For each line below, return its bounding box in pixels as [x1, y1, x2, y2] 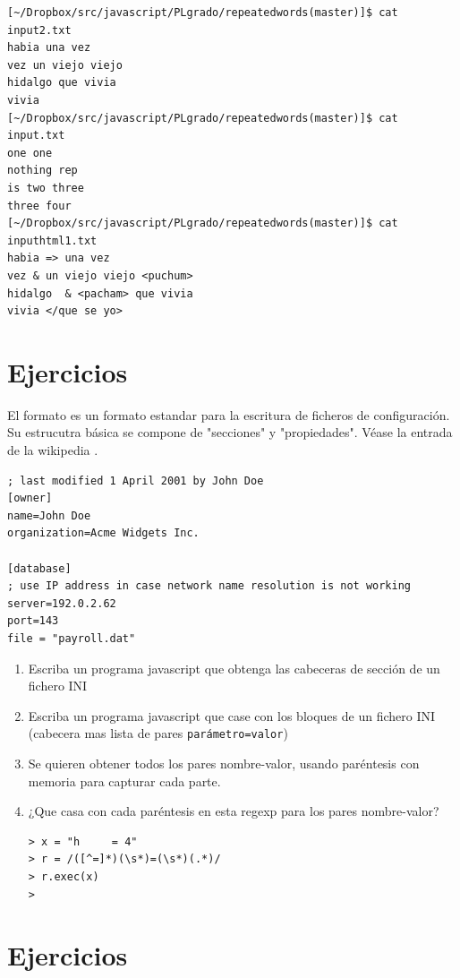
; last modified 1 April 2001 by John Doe [7, 474, 264, 487]
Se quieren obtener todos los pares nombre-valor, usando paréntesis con [28, 753, 420, 772]
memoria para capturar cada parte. [28, 771, 221, 790]
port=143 [7, 614, 59, 628]
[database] [7, 562, 72, 575]
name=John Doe [7, 509, 91, 522]
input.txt [7, 129, 65, 142]
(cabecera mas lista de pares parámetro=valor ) [28, 724, 288, 742]
